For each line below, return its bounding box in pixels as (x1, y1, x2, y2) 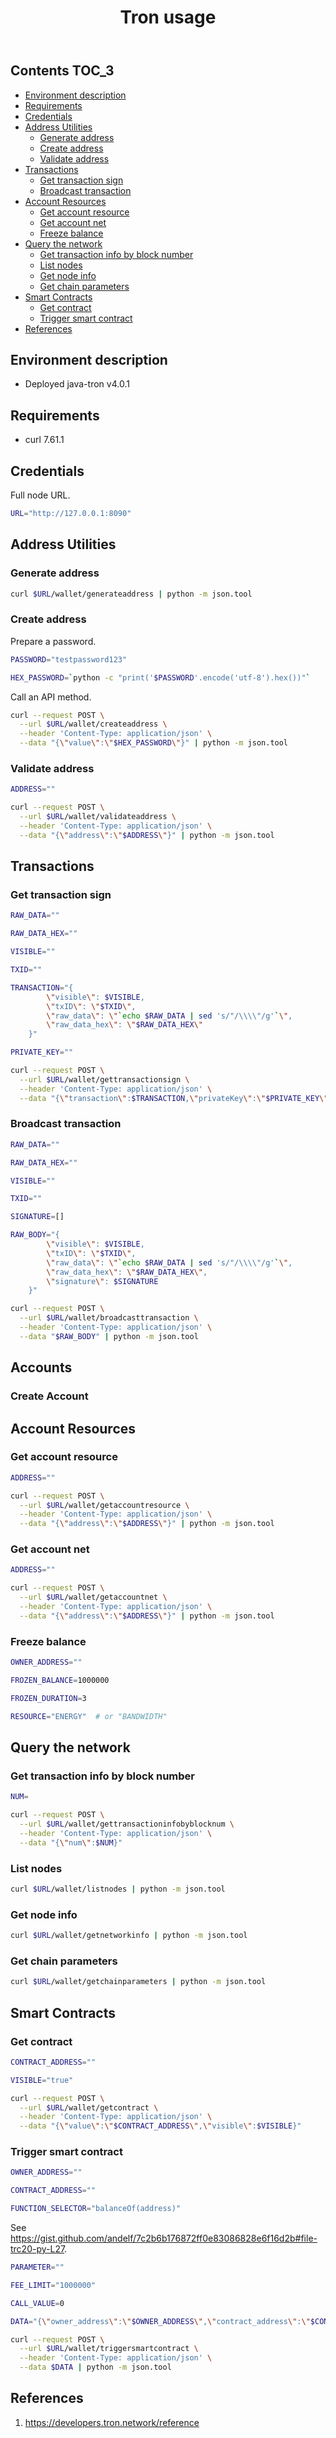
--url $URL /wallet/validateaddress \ (19, 812, 177, 822)
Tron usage (119, 6, 217, 29)
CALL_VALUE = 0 (10, 2298, 65, 2308)
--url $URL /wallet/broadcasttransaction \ (19, 1313, 199, 1323)
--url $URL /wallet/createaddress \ (19, 719, 168, 730)
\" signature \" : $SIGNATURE (46, 1276, 159, 1286)
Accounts (10, 1359, 73, 1376)
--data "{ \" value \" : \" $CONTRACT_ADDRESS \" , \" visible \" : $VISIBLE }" (19, 2121, 302, 2131)
